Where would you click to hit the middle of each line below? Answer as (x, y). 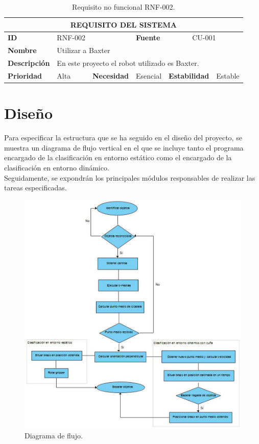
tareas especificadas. (36, 188)
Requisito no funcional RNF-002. (124, 7)
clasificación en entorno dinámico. (57, 167)
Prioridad (25, 75)
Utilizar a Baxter (84, 50)
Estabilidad (189, 75)
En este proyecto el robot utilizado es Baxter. (128, 63)
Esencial (149, 75)
